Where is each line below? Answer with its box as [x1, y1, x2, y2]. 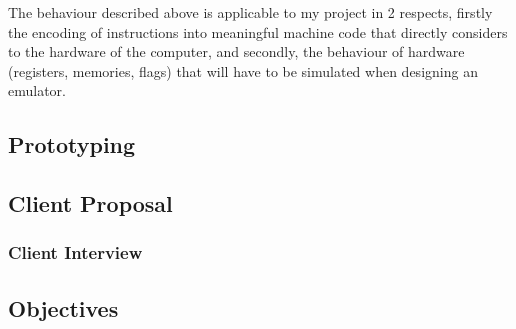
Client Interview [8, 240, 143, 265]
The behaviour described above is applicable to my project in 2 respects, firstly [8, 2, 493, 22]
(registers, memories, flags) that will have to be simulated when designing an [8, 60, 478, 81]
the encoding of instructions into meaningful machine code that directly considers [8, 21, 508, 42]
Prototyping [8, 129, 136, 160]
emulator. [8, 80, 66, 101]
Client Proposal [8, 188, 173, 219]
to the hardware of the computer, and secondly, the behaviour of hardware [8, 41, 465, 62]
